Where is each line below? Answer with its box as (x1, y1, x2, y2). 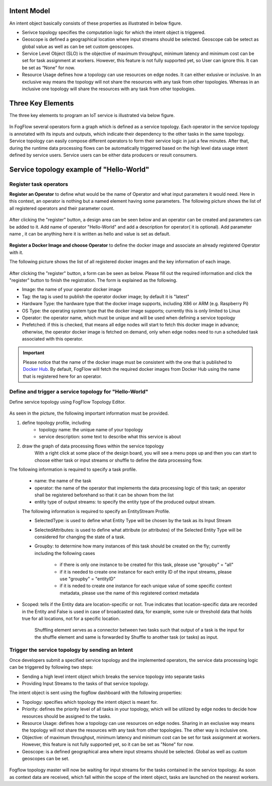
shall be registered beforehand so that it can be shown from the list (34, 492, 174, 498)
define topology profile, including (22, 419, 91, 426)
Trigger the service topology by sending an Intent (9, 646, 133, 653)
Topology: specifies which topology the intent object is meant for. (22, 699, 158, 705)
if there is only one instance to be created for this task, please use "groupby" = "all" (59, 562, 234, 568)
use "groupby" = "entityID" (59, 576, 116, 582)
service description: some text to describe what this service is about (39, 434, 181, 440)
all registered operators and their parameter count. (9, 205, 114, 211)
